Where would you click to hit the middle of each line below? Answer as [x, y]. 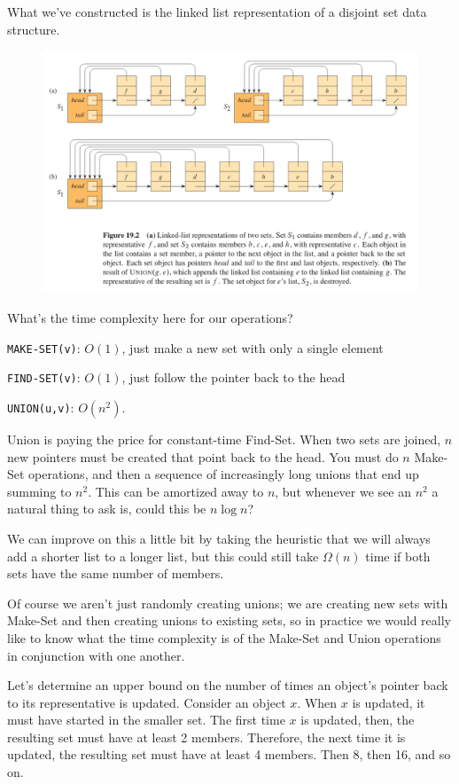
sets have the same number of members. [116, 573]
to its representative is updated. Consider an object [147, 702]
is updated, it [389, 702]
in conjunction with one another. [96, 655]
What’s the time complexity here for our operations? [150, 318]
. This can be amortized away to [176, 491]
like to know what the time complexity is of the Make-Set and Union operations [224, 637]
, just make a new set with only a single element [253, 347]
